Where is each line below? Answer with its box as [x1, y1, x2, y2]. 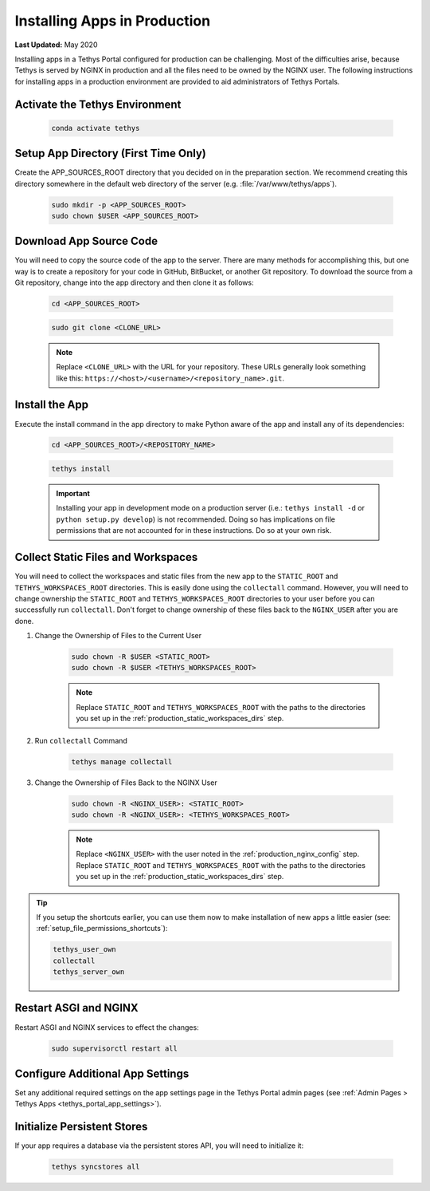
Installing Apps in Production [14, 12, 211, 30]
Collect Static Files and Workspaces [14, 550, 198, 564]
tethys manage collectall [71, 757, 173, 766]
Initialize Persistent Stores [14, 1120, 148, 1134]
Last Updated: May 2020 [14, 40, 98, 49]
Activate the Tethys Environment [14, 97, 182, 111]
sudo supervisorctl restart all [51, 1043, 178, 1053]
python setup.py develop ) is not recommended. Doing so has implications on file [56, 515, 336, 524]
